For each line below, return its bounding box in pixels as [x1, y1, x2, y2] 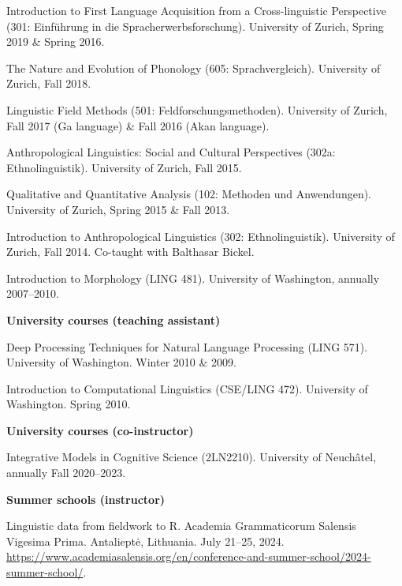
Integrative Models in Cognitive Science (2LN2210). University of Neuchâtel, [6, 449, 377, 465]
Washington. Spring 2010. [6, 396, 131, 412]
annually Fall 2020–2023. [6, 464, 126, 481]
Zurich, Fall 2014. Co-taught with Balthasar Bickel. [6, 243, 255, 260]
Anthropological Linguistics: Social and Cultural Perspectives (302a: [6, 144, 336, 160]
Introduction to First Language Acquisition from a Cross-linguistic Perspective [6, 2, 386, 18]
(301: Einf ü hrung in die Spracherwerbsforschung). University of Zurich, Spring [6, 17, 384, 34]
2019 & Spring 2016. [6, 33, 105, 50]
